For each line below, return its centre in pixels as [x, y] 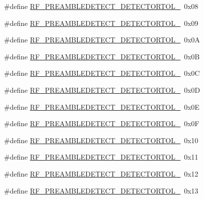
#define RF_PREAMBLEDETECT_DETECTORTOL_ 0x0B [102, 56]
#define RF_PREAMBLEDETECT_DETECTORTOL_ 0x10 [101, 140]
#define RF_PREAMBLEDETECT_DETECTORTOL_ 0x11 [101, 157]
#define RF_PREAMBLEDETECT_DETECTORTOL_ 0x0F [102, 123]
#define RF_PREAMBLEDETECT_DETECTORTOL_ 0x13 [101, 190]
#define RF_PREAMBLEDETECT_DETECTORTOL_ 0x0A [102, 40]
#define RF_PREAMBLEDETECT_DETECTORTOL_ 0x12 [101, 173]
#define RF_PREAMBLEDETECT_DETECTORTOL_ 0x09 [101, 23]
